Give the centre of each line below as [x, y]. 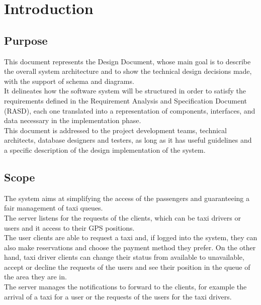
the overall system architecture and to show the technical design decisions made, [128, 71]
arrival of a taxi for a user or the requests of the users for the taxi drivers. [118, 296]
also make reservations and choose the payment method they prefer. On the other [130, 247]
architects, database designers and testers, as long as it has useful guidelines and [128, 140]
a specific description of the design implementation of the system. [105, 149]
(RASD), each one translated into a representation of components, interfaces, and [130, 110]
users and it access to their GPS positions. [69, 227]
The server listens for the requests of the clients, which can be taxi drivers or [122, 217]
